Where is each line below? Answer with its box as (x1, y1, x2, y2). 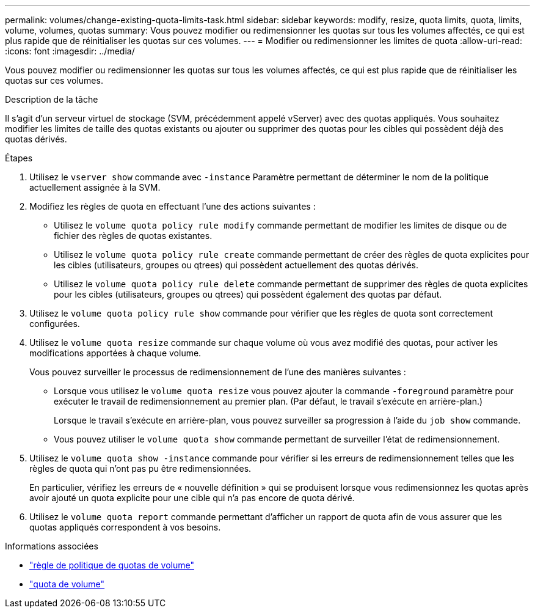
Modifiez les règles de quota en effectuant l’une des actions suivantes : (29, 201, 316, 211)
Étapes (5, 153, 33, 163)
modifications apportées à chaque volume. (29, 348, 202, 358)
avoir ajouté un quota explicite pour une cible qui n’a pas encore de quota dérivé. (29, 493, 355, 503)
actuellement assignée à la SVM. (29, 182, 161, 193)
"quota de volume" (29, 579, 105, 589)
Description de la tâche (5, 94, 98, 105)
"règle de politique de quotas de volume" (29, 560, 194, 570)
